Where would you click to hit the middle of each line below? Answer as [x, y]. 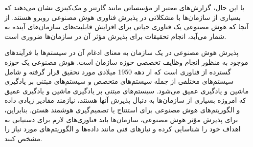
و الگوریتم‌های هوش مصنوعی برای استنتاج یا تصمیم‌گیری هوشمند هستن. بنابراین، [122, 109]
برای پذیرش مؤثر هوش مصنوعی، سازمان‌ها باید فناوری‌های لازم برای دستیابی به [121, 119]
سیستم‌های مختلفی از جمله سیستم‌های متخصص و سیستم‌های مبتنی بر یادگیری [119, 81]
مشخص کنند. [23, 138]
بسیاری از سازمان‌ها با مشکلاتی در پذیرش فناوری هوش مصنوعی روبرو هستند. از [123, 17]
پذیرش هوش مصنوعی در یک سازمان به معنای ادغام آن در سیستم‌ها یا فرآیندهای [122, 52]
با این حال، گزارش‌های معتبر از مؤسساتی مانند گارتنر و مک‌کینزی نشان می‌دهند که [125, 7]
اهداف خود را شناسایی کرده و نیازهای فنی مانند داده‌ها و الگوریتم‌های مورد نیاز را [123, 129]
